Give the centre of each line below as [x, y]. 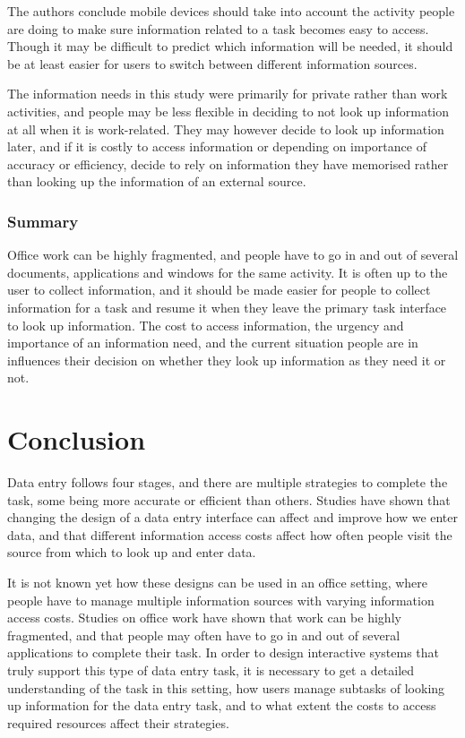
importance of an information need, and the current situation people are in [213, 343]
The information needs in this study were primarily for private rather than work [228, 94]
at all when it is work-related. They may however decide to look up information [226, 129]
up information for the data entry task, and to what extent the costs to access [222, 705]
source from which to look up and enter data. [132, 552]
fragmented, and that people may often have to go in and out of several [204, 635]
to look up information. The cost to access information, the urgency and [206, 325]
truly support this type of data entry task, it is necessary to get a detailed [211, 669]
